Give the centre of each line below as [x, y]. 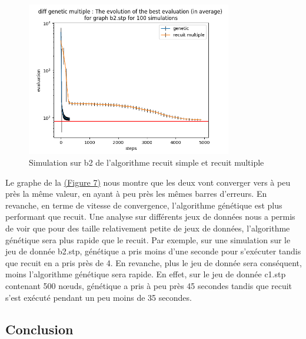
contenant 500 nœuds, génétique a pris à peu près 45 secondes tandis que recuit [149, 285]
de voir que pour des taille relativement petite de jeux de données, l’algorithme [148, 228]
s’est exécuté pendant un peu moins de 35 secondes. [99, 297]
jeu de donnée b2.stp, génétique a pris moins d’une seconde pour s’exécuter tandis [153, 251]
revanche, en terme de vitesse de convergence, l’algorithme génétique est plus [144, 205]
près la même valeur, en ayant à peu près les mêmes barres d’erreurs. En [136, 194]
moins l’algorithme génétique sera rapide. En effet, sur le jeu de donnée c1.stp [146, 274]
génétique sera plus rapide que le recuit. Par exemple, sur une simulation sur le [148, 239]
